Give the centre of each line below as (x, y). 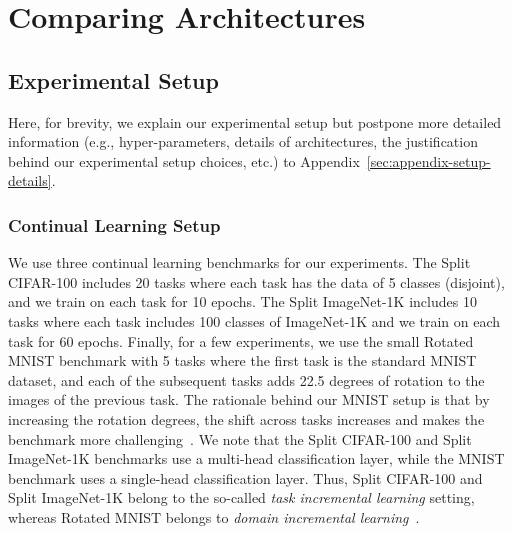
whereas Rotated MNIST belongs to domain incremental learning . (214, 516)
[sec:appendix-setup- (428, 160)
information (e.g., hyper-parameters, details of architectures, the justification (243, 141)
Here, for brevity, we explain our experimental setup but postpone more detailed (255, 121)
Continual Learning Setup (114, 224)
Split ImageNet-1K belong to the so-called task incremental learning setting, (241, 497)
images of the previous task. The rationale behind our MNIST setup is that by (249, 399)
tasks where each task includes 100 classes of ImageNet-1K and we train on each (254, 320)
